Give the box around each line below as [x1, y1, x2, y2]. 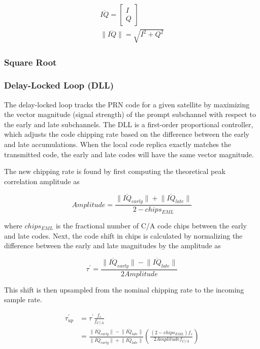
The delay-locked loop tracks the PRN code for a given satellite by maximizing [4, 99, 250, 109]
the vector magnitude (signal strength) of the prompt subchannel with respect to [4, 109, 256, 120]
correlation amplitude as [4, 176, 80, 186]
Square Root [4, 55, 57, 68]
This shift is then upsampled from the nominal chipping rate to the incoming [4, 284, 244, 295]
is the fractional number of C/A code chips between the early [55, 220, 247, 230]
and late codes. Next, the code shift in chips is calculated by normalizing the [4, 230, 243, 241]
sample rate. [4, 294, 42, 305]
